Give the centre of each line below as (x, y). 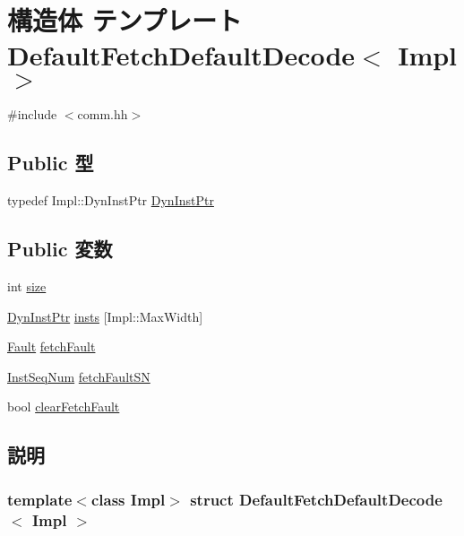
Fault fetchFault (52, 346)
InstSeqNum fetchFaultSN (79, 376)
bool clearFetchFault (64, 406)
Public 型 (51, 163)
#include (32, 114)
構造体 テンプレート (125, 20)
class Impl (128, 499)
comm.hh (103, 114)
